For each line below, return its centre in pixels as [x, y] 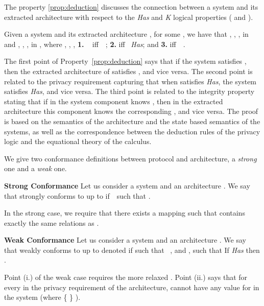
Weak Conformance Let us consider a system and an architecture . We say [125, 240]
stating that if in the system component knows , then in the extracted [114, 101]
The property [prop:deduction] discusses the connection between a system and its [131, 7]
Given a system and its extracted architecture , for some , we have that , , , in [126, 34]
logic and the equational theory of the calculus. [78, 141]
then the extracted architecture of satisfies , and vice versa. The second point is [128, 71]
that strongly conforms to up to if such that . [77, 195]
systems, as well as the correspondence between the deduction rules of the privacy [132, 131]
